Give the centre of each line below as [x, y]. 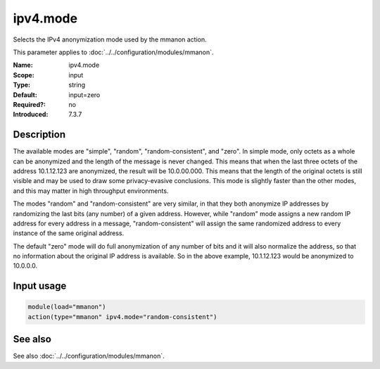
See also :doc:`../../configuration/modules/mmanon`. [89, 356]
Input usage [40, 286]
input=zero [84, 94]
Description [39, 135]
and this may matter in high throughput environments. [91, 191]
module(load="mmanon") [67, 307]
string [77, 85]
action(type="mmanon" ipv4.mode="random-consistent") [122, 317]
